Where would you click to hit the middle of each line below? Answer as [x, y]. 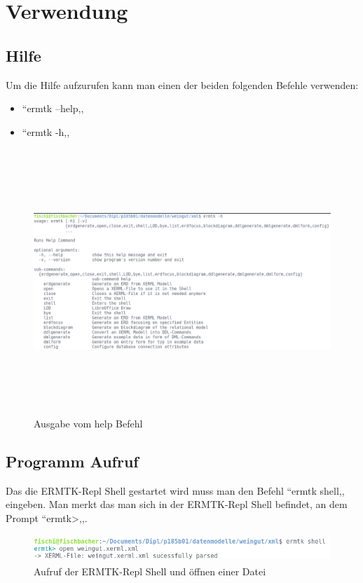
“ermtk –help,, [53, 108]
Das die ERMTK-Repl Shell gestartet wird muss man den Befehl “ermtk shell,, [175, 490]
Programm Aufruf [72, 461]
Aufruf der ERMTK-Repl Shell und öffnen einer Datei [150, 571]
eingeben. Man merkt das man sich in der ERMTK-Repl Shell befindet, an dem [177, 504]
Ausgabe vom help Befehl [88, 423]
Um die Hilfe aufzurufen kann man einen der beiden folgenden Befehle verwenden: [182, 84]
